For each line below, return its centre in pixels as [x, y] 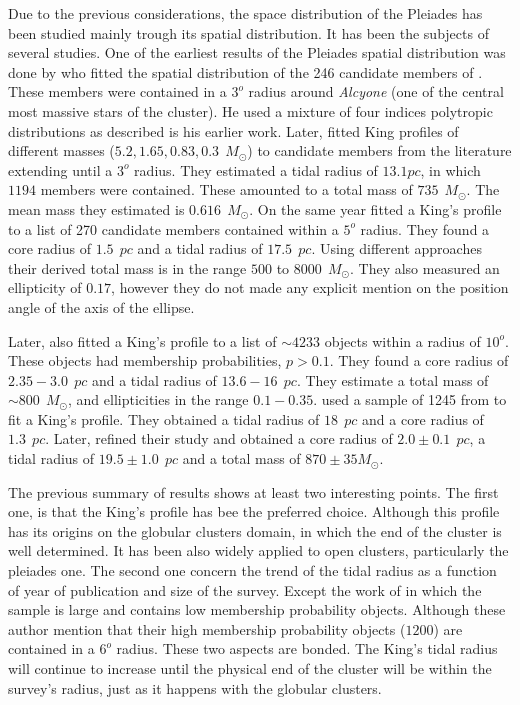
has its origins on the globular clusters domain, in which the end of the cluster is [255, 530]
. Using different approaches [396, 248]
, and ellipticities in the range [158, 399]
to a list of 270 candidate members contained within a [173, 228]
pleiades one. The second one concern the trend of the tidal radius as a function [252, 570]
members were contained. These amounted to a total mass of [226, 189]
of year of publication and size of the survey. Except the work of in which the [245, 589]
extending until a [60, 169]
